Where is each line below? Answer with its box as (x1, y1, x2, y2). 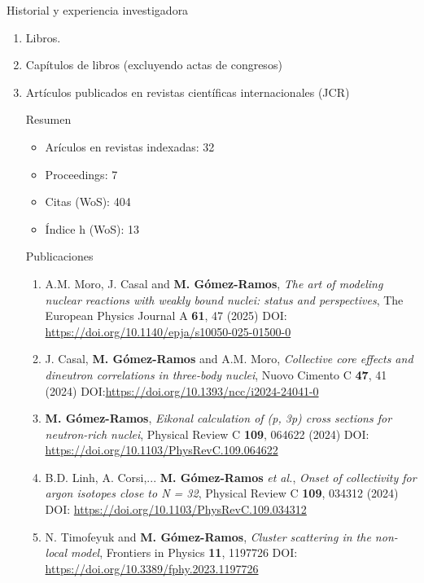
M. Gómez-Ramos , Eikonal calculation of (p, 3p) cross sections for (45, 410, 392, 427)
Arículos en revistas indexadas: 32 (45, 138, 215, 155)
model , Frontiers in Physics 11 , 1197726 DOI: (71, 544, 298, 561)
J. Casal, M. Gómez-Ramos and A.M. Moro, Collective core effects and (45, 350, 413, 367)
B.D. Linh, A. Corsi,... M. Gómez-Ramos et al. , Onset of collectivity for (45, 468, 417, 485)
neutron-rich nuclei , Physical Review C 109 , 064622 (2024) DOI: (45, 425, 369, 442)
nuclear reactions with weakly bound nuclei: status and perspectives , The (45, 291, 404, 308)
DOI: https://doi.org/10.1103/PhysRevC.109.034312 (45, 501, 307, 518)
